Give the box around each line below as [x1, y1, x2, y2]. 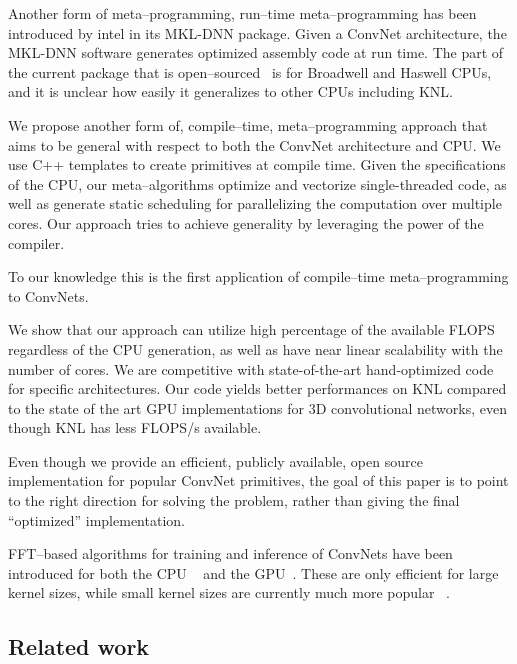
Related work [8, 631, 150, 662]
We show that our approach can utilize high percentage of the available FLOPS [8, 319, 495, 340]
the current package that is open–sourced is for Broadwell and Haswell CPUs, [8, 61, 492, 82]
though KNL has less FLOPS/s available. [8, 417, 262, 438]
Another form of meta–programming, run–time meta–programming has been [8, 3, 477, 23]
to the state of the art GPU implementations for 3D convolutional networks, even [8, 397, 507, 418]
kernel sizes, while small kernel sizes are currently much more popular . [8, 582, 451, 603]
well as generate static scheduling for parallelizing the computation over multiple [8, 193, 502, 214]
